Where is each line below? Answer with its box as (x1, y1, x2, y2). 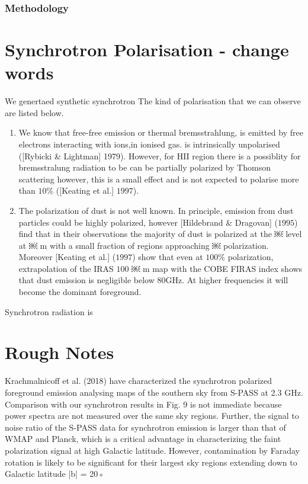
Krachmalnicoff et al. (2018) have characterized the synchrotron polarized (5, 374, 272, 387)
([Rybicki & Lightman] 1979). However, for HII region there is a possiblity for (18, 149, 301, 162)
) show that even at (132, 251, 203, 263)
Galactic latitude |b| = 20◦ (5, 467, 105, 480)
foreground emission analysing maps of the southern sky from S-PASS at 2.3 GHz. (5, 386, 303, 398)
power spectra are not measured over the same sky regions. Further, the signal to (5, 409, 299, 422)
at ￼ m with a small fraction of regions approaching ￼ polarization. (18, 239, 269, 251)
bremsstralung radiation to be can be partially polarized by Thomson (18, 161, 271, 174)
